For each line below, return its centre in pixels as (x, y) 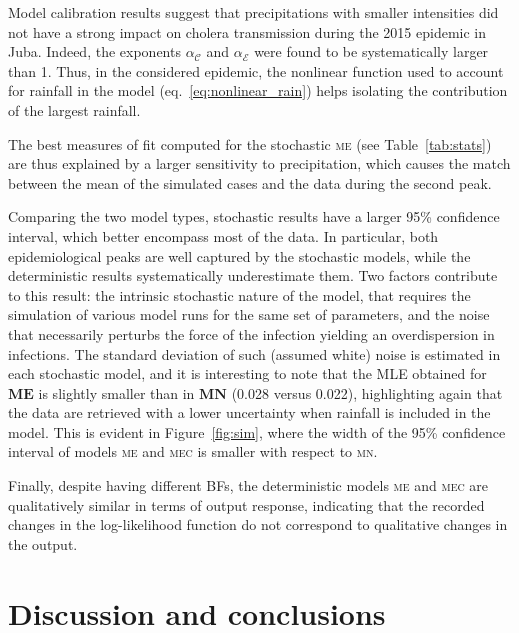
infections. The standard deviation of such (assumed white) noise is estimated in (254, 353)
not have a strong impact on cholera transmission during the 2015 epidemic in (247, 31)
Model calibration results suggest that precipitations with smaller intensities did (253, 12)
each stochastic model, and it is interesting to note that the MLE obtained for (247, 373)
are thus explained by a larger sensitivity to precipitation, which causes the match (259, 163)
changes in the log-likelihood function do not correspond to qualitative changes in (258, 524)
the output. (43, 543)
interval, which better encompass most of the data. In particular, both (223, 235)
